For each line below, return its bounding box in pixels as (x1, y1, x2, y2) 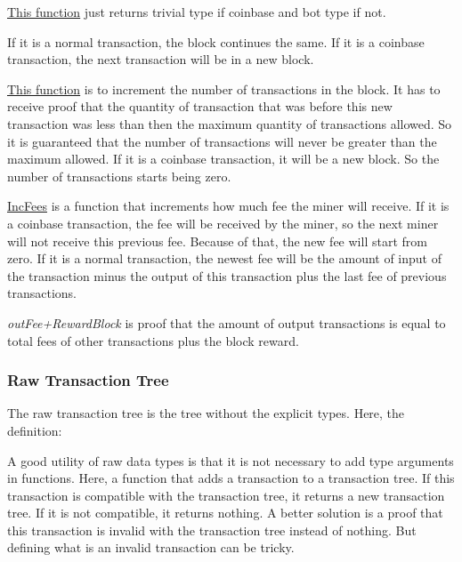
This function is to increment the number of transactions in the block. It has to (7, 79, 441, 98)
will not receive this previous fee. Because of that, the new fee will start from (7, 231, 427, 250)
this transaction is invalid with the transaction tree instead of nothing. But (7, 520, 417, 539)
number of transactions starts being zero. (7, 166, 231, 185)
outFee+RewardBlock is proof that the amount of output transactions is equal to (7, 313, 446, 332)
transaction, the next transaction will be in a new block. (7, 50, 314, 68)
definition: (7, 421, 62, 439)
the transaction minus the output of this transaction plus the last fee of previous (7, 266, 447, 285)
